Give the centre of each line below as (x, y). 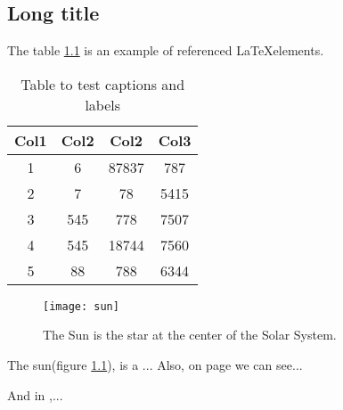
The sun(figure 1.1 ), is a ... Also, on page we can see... (155, 365)
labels (103, 104)
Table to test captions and (103, 84)
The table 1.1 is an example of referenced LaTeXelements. (166, 50)
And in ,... (35, 394)
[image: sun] (81, 306)
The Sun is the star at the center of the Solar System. (190, 335)
